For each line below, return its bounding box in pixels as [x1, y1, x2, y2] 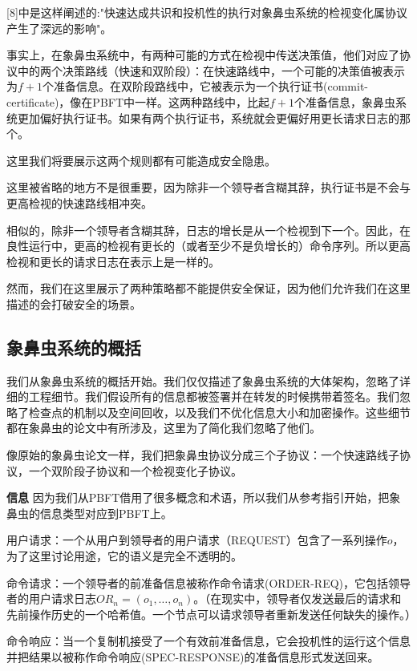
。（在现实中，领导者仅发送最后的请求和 [193, 590, 402, 607]
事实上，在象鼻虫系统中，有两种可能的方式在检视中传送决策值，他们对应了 [6, 46, 399, 63]
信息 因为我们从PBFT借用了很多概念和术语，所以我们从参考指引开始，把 [6, 489, 390, 506]
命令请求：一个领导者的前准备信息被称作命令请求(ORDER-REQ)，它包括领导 [6, 574, 411, 591]
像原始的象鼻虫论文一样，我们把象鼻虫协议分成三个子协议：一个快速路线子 [6, 447, 399, 463]
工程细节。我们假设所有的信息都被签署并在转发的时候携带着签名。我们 [28, 388, 399, 405]
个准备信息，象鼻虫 [294, 93, 396, 110]
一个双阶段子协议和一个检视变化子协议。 [28, 462, 242, 479]
